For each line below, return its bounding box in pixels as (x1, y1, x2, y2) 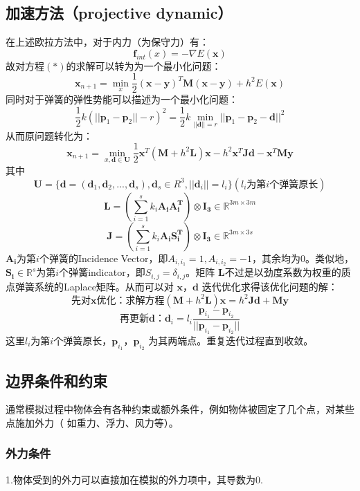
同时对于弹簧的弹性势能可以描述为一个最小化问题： (6, 92, 238, 106)
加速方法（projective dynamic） (6, 2, 233, 24)
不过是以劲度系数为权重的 (224, 265, 341, 279)
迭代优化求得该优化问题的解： (201, 279, 338, 293)
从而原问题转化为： (6, 128, 93, 142)
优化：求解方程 (96, 295, 165, 306)
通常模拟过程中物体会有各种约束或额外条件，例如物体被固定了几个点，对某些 (6, 402, 354, 416)
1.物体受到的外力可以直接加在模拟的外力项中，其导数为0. (6, 472, 263, 486)
